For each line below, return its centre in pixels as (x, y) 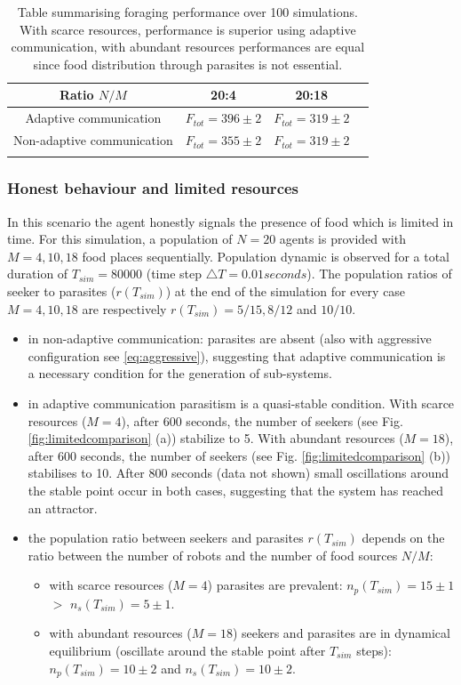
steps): (374, 650)
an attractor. (63, 508)
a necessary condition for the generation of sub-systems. (180, 373)
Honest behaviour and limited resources (153, 188)
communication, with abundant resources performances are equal (188, 47)
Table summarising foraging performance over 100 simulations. (187, 12)
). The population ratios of (379, 274)
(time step (174, 274)
